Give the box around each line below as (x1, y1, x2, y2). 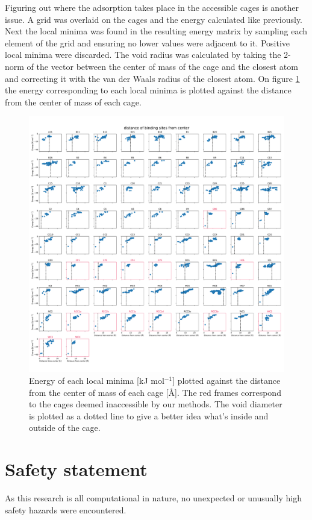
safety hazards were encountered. (5, 503, 126, 516)
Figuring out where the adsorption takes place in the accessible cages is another (5, 1, 299, 13)
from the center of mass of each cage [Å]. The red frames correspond (29, 386, 281, 398)
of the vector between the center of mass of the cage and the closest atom (27, 60, 298, 72)
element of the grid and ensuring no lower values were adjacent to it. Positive (5, 36, 290, 49)
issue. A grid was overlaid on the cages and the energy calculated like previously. (5, 13, 303, 25)
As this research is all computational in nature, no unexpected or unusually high (5, 492, 302, 504)
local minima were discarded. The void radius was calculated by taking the (5, 48, 281, 61)
